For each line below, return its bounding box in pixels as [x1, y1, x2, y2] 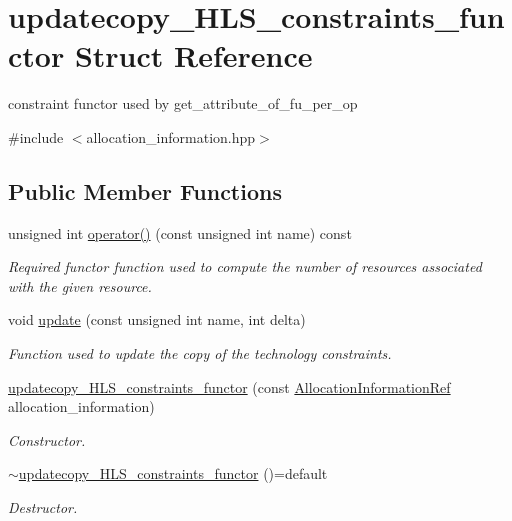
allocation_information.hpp [86, 126, 256, 147]
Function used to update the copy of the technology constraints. [8, 343, 392, 364]
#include [8, 126, 64, 147]
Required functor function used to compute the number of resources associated [8, 256, 482, 277]
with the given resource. [8, 275, 152, 296]
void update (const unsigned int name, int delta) [8, 309, 306, 330]
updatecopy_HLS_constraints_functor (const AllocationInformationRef [8, 376, 451, 397]
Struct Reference [74, 35, 313, 76]
